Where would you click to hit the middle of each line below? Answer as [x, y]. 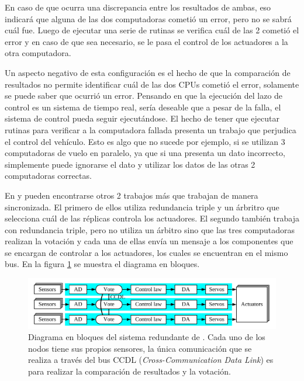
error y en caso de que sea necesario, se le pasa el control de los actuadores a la [146, 41]
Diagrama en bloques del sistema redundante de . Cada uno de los [147, 337]
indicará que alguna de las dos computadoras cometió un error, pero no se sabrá [148, 18]
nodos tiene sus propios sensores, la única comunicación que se [140, 348]
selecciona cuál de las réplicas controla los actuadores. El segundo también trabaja [152, 218]
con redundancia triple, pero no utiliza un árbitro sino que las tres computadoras [150, 229]
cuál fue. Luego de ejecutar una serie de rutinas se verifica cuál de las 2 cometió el [152, 30]
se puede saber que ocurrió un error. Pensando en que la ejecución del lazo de [144, 96]
